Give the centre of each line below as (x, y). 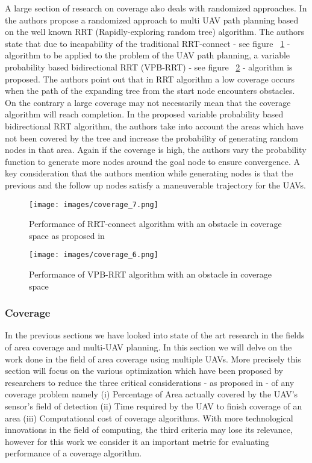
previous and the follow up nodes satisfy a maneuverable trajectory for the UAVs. (155, 185)
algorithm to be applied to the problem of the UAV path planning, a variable (148, 55)
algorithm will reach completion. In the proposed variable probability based (144, 114)
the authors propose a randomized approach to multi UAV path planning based (152, 20)
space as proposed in (67, 235)
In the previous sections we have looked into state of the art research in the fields (155, 335)
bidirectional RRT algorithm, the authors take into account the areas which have (154, 126)
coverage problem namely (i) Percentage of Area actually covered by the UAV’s (151, 394)
